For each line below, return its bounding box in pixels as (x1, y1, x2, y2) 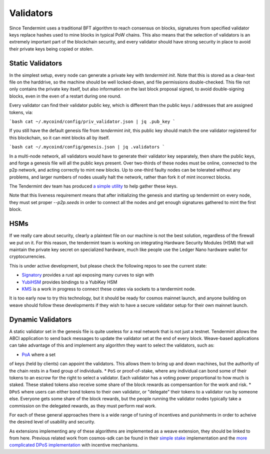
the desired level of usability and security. (9, 419, 95, 425)
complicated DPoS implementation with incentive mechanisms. (9, 442, 139, 448)
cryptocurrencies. (9, 253, 46, 259)
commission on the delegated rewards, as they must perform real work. (9, 402, 157, 408)
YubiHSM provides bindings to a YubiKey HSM (21, 279, 117, 285)
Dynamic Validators (9, 315, 72, 323)
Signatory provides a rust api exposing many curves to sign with (21, 272, 154, 278)
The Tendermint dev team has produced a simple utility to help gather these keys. (9, 183, 177, 189)
